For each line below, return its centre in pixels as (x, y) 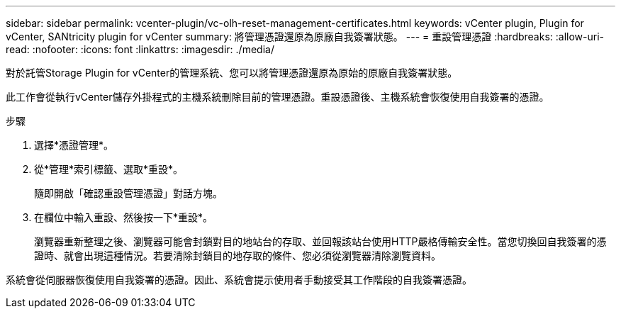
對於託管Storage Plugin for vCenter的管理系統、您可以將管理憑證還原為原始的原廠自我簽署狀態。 (232, 73)
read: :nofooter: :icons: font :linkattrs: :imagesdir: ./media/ (140, 49)
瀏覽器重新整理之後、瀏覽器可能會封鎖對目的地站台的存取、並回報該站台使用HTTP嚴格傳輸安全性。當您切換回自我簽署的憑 (320, 241)
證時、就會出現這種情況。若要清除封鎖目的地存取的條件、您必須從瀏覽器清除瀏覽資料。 (237, 256)
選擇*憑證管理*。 (74, 145)
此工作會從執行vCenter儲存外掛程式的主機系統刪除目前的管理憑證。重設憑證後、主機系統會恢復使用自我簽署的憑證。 (278, 97)
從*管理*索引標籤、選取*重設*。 (109, 169)
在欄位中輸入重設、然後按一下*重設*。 (124, 217)
